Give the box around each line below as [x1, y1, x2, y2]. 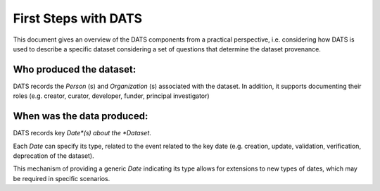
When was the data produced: [13, 110, 148, 123]
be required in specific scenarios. [13, 174, 110, 183]
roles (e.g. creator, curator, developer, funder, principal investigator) [13, 92, 210, 100]
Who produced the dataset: [13, 63, 137, 75]
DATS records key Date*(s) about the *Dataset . [13, 129, 151, 137]
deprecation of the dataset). [13, 152, 94, 160]
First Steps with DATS [13, 11, 143, 26]
